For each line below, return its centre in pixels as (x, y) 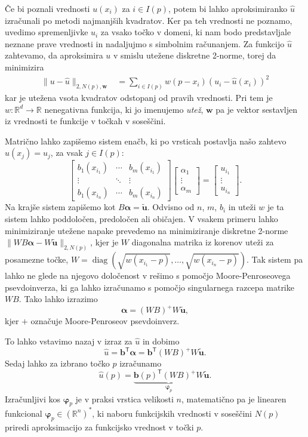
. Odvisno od (171, 207)
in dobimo (161, 341)
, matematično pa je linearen (234, 398)
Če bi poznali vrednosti (47, 8)
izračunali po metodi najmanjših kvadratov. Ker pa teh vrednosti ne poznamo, (149, 20)
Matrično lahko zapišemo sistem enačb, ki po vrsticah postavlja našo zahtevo (146, 141)
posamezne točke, (37, 259)
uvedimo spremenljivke (47, 32)
